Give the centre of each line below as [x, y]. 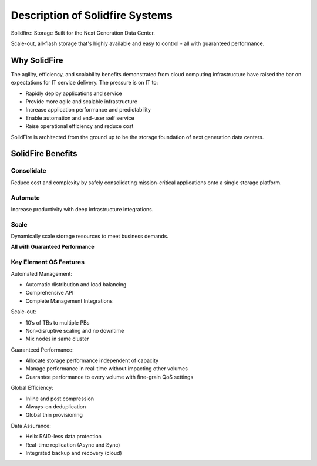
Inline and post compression [60, 399]
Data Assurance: [31, 426]
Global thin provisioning [54, 415]
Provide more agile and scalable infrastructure [82, 102]
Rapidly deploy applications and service [74, 93]
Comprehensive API [50, 293]
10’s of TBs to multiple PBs [58, 322]
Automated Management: [42, 273]
